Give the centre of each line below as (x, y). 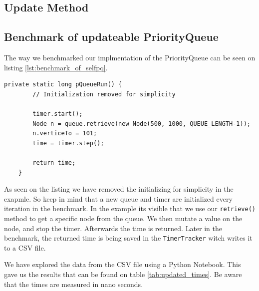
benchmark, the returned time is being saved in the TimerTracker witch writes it (128, 238)
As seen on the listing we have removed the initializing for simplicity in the (119, 189)
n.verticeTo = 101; (65, 134)
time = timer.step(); (68, 143)
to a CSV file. (25, 247)
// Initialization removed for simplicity (104, 94)
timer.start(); (58, 114)
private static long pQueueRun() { (63, 85)
